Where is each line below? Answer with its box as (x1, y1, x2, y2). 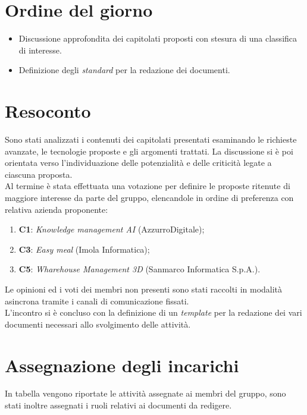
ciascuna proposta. (5, 168, 73, 180)
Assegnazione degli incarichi (5, 353, 239, 377)
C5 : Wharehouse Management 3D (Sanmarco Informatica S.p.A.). (18, 263, 261, 275)
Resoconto (5, 99, 91, 123)
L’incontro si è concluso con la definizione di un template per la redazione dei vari (5, 306, 302, 319)
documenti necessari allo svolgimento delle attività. (5, 317, 191, 330)
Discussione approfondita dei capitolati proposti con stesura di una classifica (18, 32, 297, 45)
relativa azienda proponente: (5, 203, 108, 215)
